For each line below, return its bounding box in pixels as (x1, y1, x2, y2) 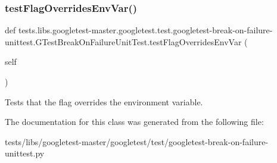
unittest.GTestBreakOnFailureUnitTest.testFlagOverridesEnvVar (5, 35, 242, 48)
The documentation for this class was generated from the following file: (5, 115, 264, 128)
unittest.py (5, 147, 45, 159)
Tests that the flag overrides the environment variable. (5, 95, 203, 108)
